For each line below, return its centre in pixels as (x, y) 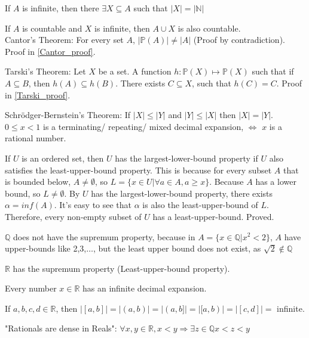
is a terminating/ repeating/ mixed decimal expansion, (143, 126)
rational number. (36, 138)
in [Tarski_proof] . (38, 94)
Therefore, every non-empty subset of (73, 216)
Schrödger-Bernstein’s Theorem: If (68, 115)
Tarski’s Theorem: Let (45, 71)
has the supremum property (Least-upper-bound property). (121, 268)
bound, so (23, 193)
